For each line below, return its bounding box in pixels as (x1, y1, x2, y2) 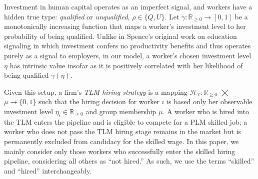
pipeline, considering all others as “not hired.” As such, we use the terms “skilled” (4, 156, 254, 166)
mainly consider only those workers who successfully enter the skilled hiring (4, 146, 235, 156)
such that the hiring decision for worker (38, 96, 159, 107)
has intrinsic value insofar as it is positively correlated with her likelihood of (9, 60, 243, 70)
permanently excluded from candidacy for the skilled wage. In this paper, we (4, 136, 239, 146)
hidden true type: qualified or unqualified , (4, 11, 130, 21)
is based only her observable (166, 96, 252, 107)
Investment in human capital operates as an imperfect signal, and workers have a (4, 1, 252, 11)
